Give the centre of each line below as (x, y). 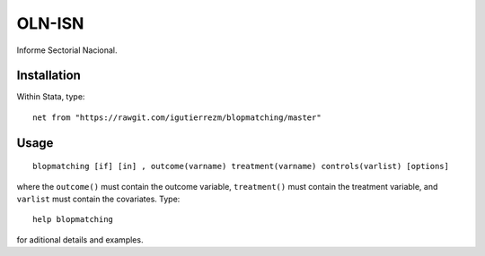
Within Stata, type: (51, 97)
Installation (48, 76)
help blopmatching (73, 220)
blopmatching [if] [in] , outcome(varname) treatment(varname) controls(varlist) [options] (241, 166)
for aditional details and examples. (80, 239)
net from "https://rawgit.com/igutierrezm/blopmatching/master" (177, 117)
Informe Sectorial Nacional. (67, 50)
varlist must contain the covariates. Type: (98, 199)
